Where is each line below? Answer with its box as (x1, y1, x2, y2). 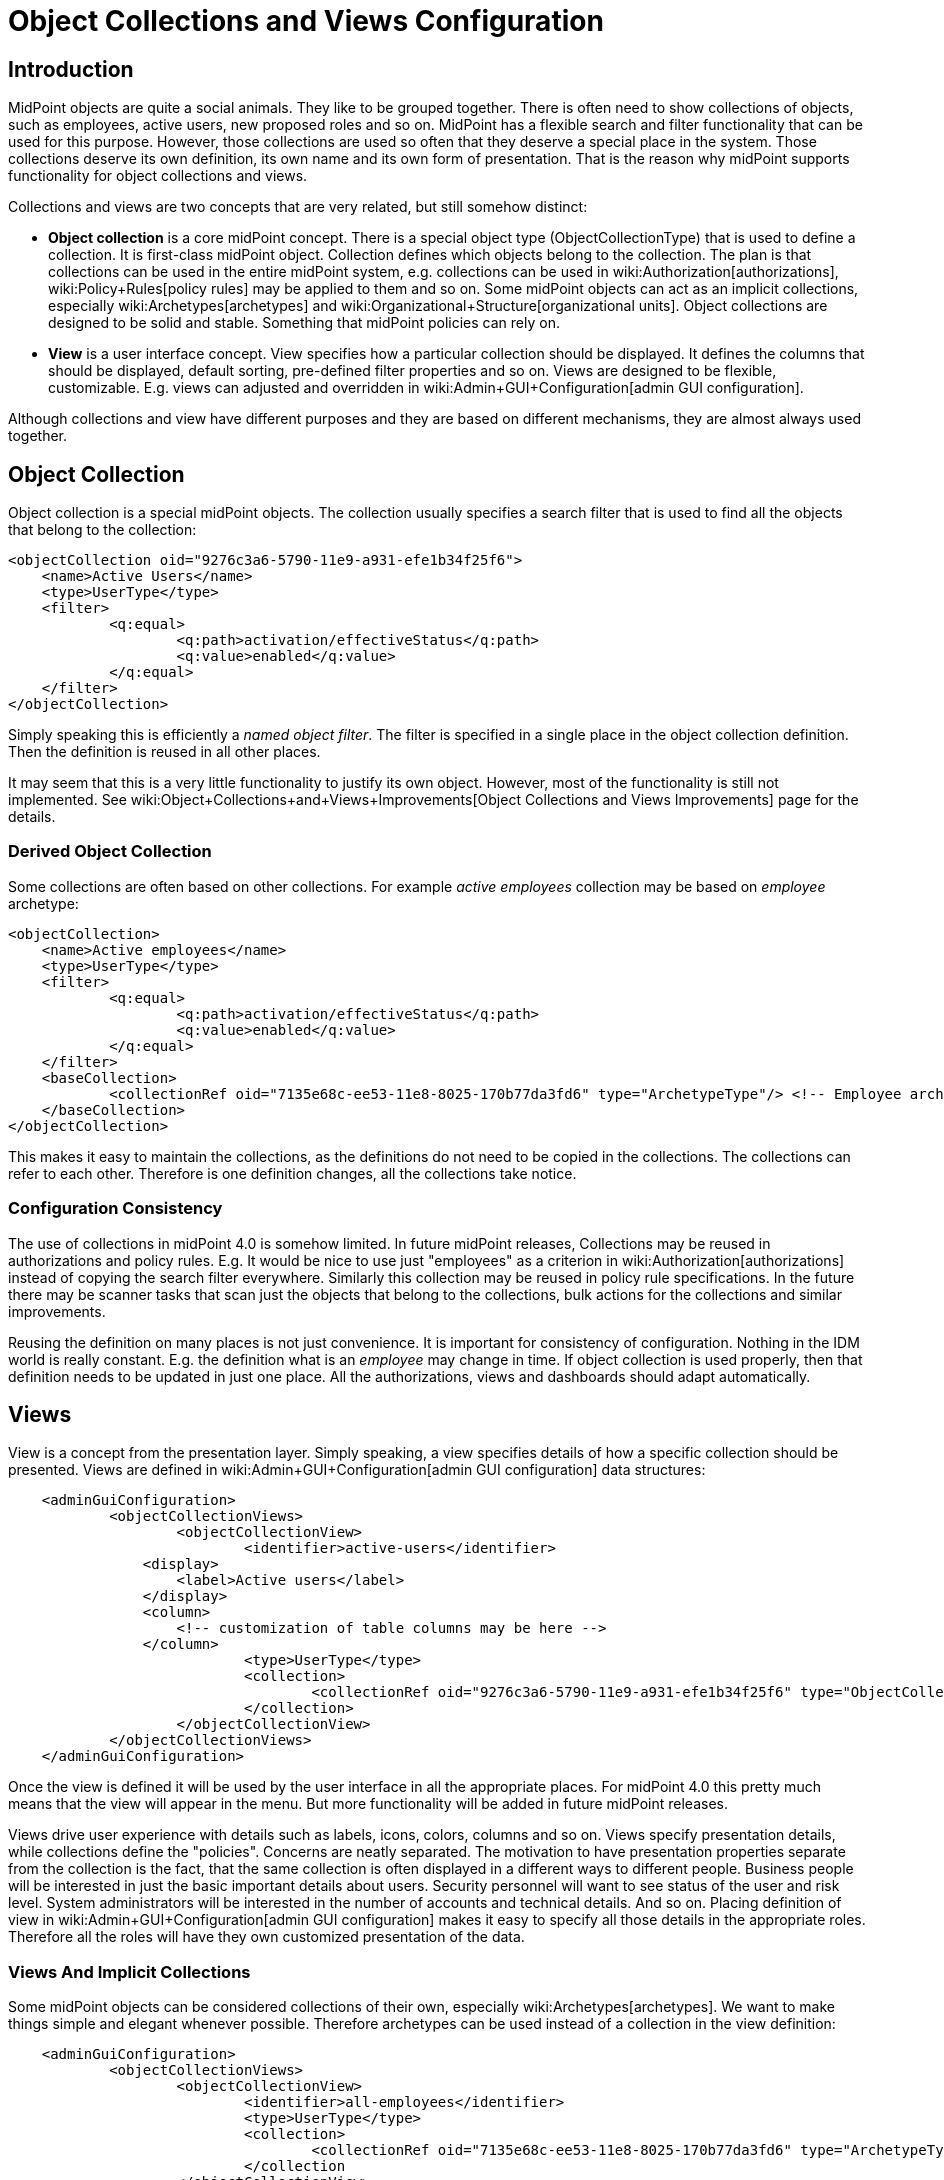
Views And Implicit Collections (8, 1961, 251, 1982)
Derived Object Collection (8, 841, 212, 862)
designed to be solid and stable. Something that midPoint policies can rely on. (48, 314, 560, 332)
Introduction (8, 56, 134, 82)
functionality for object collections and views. (8, 167, 308, 185)
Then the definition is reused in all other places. (8, 743, 321, 761)
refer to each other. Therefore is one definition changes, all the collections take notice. (8, 1164, 577, 1182)
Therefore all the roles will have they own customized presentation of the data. (8, 1928, 525, 1946)
